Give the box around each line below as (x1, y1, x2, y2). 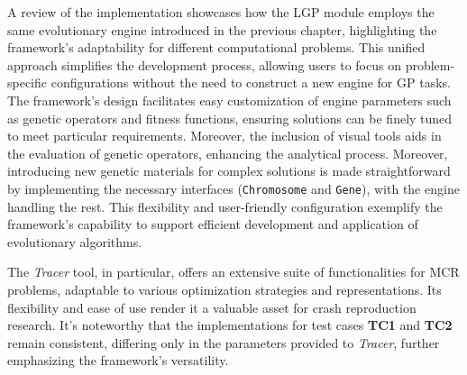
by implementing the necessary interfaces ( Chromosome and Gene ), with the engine (7, 178, 460, 197)
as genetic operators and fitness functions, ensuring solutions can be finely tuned (7, 108, 453, 127)
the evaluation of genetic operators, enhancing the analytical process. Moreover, (7, 143, 448, 162)
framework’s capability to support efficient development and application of (7, 215, 418, 233)
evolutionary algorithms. (7, 232, 142, 251)
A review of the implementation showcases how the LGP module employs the (7, 3, 435, 21)
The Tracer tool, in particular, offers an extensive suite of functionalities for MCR (7, 262, 460, 281)
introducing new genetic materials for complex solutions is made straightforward (7, 161, 451, 180)
